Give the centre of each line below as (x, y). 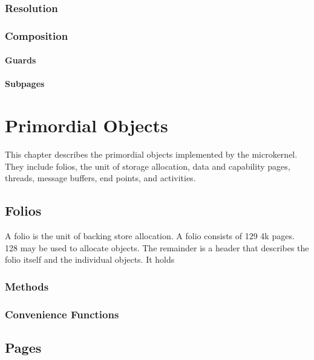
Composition (37, 35)
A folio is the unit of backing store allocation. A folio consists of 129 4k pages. (150, 236)
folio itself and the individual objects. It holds (90, 259)
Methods (27, 286)
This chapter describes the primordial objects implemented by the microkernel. (151, 154)
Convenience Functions (62, 314)
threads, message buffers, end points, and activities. (100, 178)
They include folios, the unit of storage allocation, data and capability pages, (148, 166)
